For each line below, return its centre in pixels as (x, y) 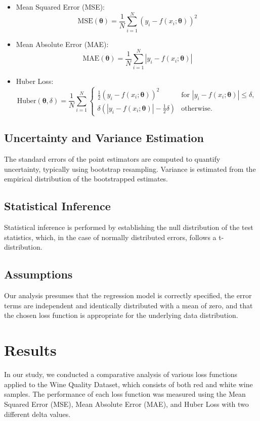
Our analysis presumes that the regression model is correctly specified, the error (128, 295)
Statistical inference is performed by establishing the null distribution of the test (129, 227)
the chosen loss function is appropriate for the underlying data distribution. (121, 315)
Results (30, 350)
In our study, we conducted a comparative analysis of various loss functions (121, 374)
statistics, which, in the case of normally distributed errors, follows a (110, 237)
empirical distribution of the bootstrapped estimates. (86, 179)
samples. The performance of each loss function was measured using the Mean (125, 394)
